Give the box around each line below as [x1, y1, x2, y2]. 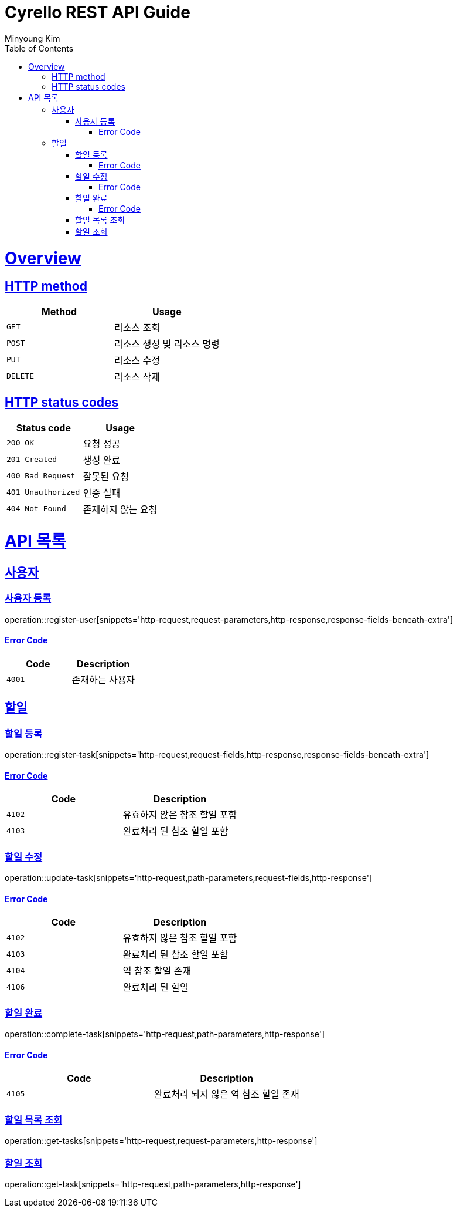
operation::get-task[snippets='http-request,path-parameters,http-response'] [5, 1179, 301, 1189]
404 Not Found [6, 504, 66, 514]
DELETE [6, 372, 34, 381]
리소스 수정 [114, 354, 161, 366]
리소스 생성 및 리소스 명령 [114, 337, 220, 350]
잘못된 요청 [83, 470, 129, 482]
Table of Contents [5, 43, 74, 53]
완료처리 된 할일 [122, 981, 189, 994]
